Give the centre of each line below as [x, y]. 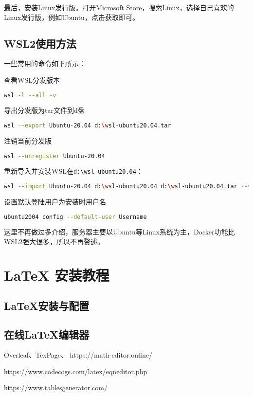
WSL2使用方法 [40, 43]
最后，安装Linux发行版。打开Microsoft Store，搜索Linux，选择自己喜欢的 [119, 7]
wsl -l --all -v [30, 95]
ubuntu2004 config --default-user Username [75, 217]
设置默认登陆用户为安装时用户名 [55, 201]
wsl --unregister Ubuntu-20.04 [54, 156]
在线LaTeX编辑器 [47, 334]
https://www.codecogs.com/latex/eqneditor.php [76, 371]
